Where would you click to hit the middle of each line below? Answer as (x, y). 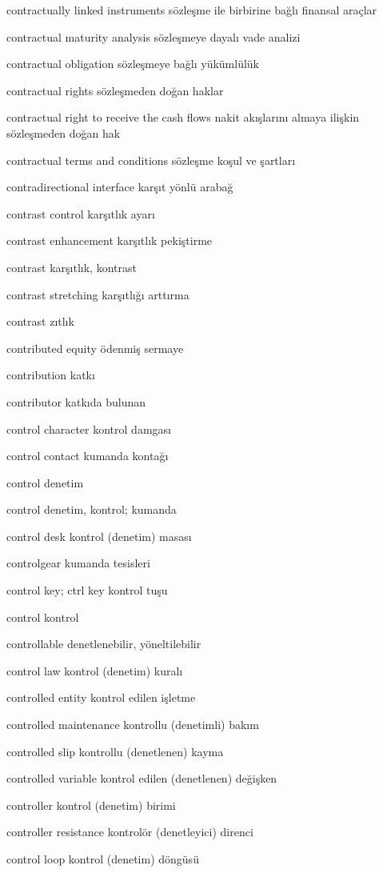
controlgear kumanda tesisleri (78, 563)
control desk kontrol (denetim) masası (99, 536)
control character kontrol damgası (89, 428)
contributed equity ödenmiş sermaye (95, 348)
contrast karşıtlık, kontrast (72, 267)
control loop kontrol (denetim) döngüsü (103, 859)
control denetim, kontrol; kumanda (92, 509)
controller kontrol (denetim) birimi (91, 805)
